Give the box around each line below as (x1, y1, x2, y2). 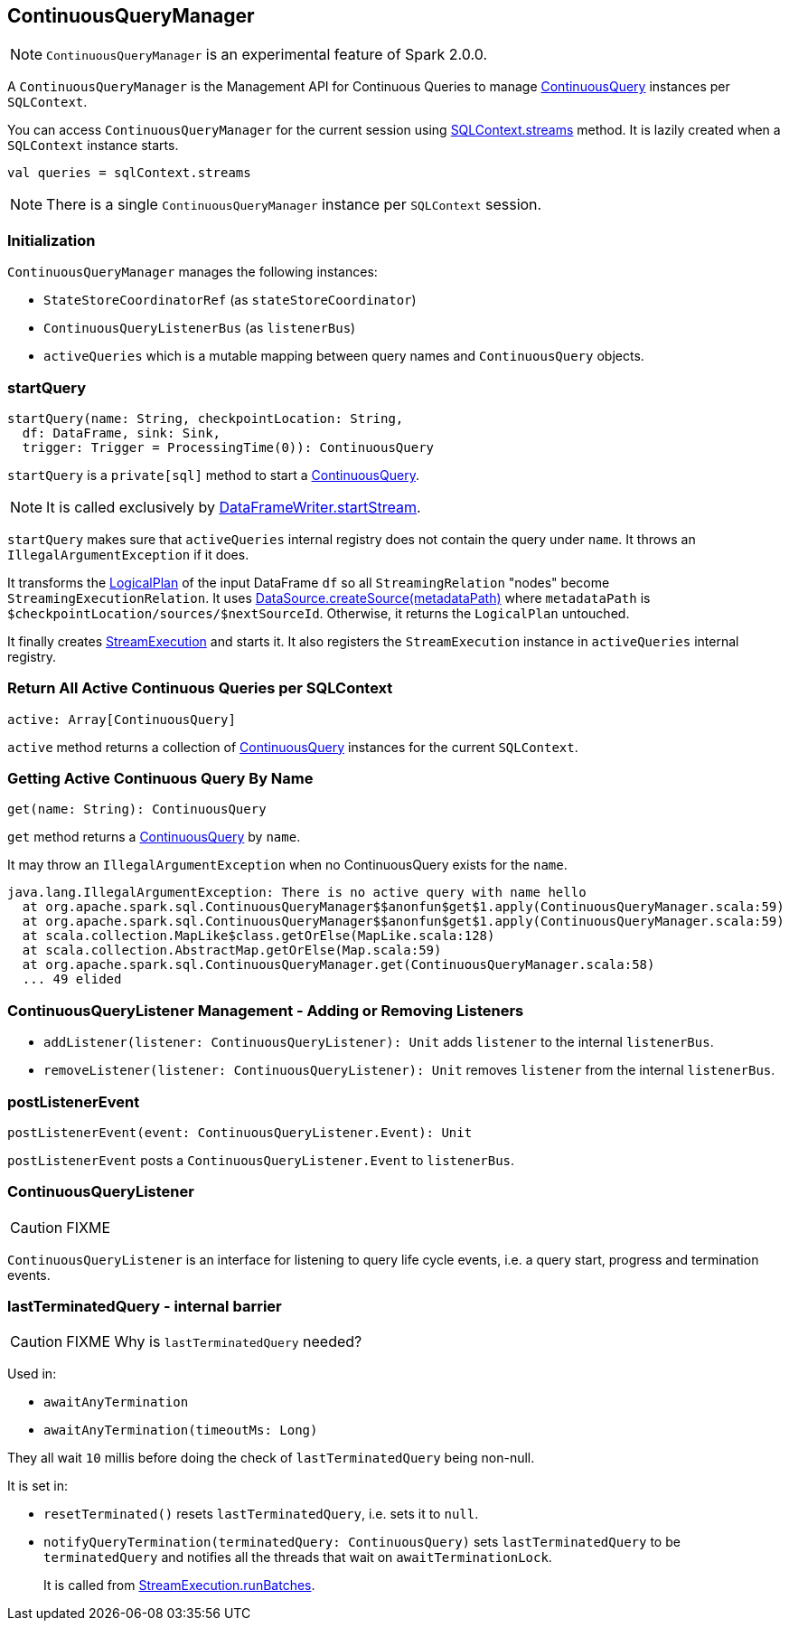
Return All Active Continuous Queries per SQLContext (7, 679, 393, 698)
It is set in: (7, 1478, 68, 1494)
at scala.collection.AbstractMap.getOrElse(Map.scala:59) (22, 943, 442, 958)
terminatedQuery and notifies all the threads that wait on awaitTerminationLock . (43, 1549, 552, 1566)
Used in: (7, 1366, 57, 1382)
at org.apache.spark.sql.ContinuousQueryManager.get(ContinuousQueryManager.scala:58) (22, 957, 655, 973)
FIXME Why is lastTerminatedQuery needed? (66, 1332, 362, 1351)
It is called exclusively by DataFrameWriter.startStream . (46, 497, 421, 516)
